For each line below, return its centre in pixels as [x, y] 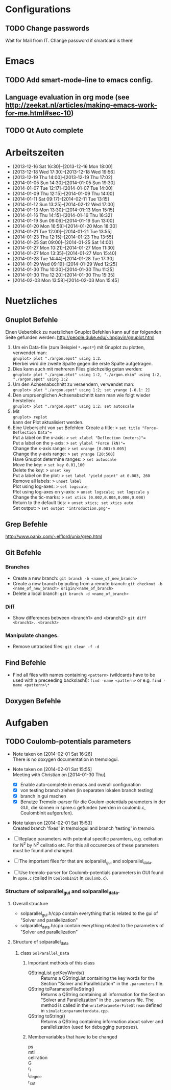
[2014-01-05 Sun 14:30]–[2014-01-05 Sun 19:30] [64, 183]
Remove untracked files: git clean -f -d [56, 647]
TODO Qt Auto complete [44, 130]
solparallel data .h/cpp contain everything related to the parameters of [92, 926]
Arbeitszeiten [35, 152]
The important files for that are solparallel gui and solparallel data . [86, 862]
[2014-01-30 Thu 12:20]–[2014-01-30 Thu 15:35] [64, 275]
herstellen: [24, 401]
